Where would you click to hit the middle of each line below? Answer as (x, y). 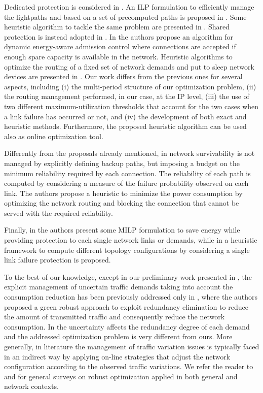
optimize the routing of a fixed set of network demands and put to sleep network (129, 66)
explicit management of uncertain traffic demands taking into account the (119, 287)
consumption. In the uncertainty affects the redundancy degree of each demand (127, 326)
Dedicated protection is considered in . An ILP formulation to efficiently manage (129, 7)
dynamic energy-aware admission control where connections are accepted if (120, 46)
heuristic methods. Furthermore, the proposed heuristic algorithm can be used (125, 126)
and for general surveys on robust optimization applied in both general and (121, 376)
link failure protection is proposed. (58, 260)
